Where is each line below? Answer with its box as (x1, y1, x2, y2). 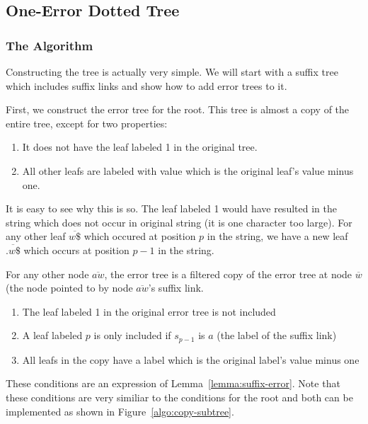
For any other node (6, 266, 89, 281)
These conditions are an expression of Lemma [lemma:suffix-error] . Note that (6, 376, 340, 391)
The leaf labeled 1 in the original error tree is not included (22, 304, 276, 319)
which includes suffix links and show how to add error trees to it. (6, 78, 287, 93)
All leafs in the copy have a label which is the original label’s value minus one (22, 352, 360, 367)
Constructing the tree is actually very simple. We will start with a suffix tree (6, 64, 338, 79)
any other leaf (6, 229, 66, 243)
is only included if (93, 328, 171, 343)
